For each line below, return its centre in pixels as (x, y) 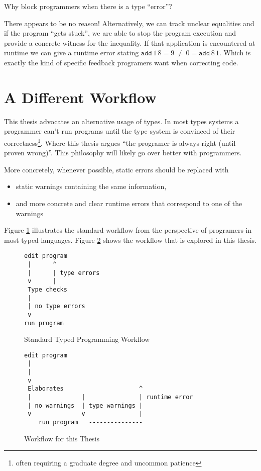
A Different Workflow (80, 97)
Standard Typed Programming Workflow (87, 339)
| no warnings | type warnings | (85, 405)
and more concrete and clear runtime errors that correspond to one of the (129, 203)
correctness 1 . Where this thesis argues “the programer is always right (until (120, 142)
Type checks (47, 289)
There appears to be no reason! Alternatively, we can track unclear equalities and (129, 23)
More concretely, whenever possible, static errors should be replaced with (116, 169)
